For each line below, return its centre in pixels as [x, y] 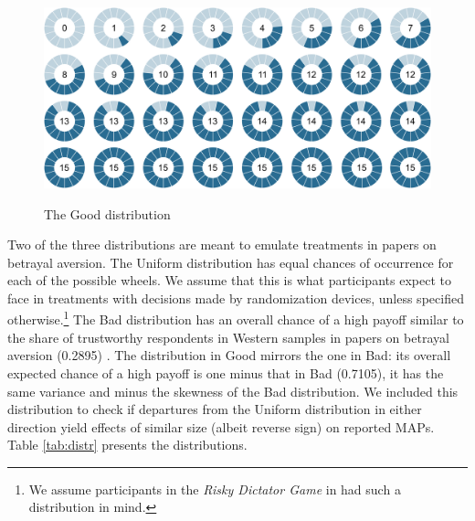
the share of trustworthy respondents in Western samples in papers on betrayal [228, 337]
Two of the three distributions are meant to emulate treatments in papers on [222, 245]
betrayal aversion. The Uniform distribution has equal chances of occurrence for [231, 262]
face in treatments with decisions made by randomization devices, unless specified [236, 298]
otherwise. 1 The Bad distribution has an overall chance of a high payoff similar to [236, 318]
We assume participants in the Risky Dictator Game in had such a [215, 489]
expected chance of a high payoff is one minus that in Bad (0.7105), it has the [226, 372]
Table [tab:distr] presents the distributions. [127, 445]
